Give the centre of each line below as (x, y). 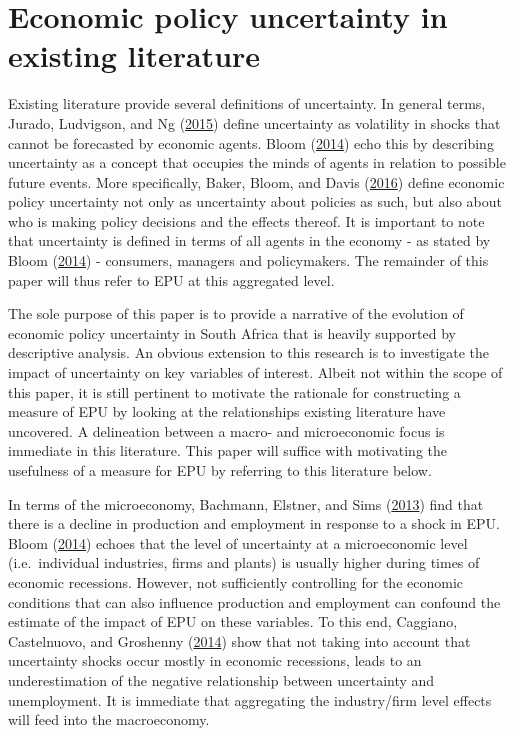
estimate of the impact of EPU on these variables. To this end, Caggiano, (233, 621)
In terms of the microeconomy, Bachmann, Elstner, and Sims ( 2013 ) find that (246, 503)
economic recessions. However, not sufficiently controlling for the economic (236, 581)
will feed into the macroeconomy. (109, 719)
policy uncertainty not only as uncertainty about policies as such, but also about (255, 201)
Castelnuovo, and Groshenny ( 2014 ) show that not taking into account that (239, 640)
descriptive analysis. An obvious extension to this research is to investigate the (249, 352)
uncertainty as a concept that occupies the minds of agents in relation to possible (257, 162)
